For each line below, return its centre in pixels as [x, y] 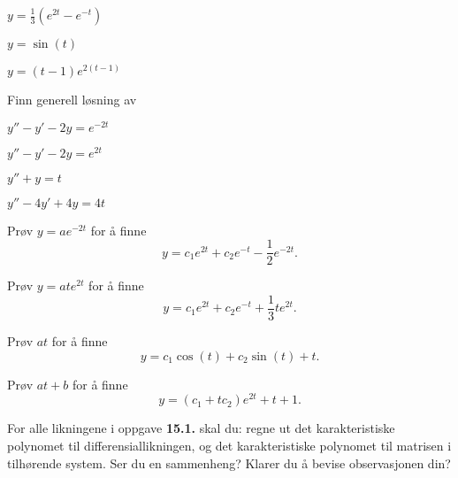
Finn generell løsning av [72, 100]
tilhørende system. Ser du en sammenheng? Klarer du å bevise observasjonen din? [229, 463]
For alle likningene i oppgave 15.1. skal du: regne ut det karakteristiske [201, 428]
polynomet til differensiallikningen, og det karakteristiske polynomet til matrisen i [229, 445]
